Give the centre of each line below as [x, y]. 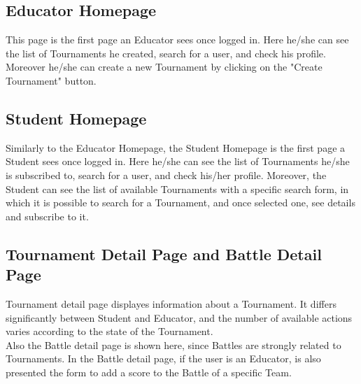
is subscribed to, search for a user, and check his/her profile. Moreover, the [166, 175]
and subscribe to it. [47, 216]
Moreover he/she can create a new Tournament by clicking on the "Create [164, 67]
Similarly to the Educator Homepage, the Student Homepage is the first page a [176, 147]
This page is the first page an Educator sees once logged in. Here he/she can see [177, 40]
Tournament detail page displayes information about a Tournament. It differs [171, 303]
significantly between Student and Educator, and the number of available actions [179, 317]
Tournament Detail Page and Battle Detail [164, 254]
